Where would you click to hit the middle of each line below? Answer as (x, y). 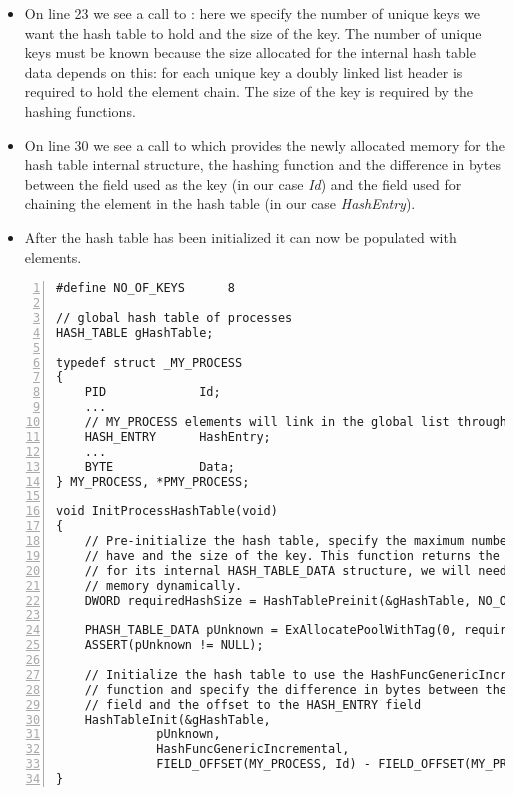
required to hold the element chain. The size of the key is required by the (249, 91)
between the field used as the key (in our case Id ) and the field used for (243, 183)
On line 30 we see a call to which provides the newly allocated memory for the (264, 144)
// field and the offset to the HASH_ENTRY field (253, 704)
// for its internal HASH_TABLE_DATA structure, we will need (296, 570)
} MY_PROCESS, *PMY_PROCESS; (153, 481)
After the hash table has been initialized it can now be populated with (240, 236)
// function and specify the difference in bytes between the (296, 689)
